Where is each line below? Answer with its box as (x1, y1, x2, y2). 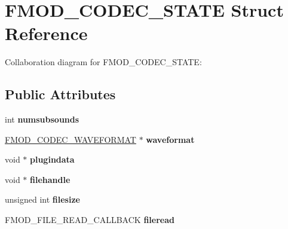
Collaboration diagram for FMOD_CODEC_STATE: (5, 56, 202, 68)
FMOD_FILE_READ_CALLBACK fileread (5, 213, 174, 226)
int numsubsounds (5, 113, 79, 126)
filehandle (30, 173, 71, 185)
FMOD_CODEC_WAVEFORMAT (5, 133, 136, 145)
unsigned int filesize (5, 193, 80, 206)
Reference (5, 21, 88, 45)
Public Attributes (5, 85, 116, 103)
